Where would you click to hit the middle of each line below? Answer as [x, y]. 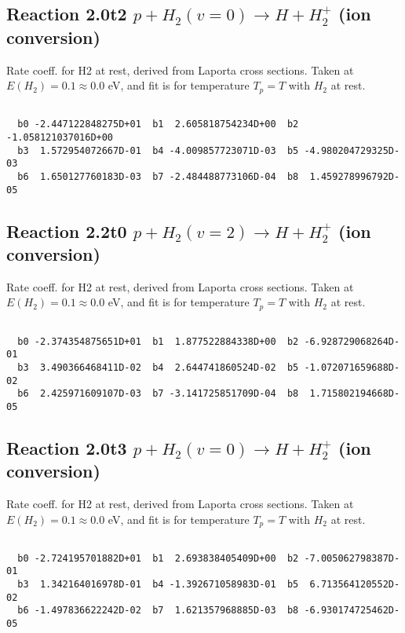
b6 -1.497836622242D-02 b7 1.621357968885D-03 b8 [158, 611]
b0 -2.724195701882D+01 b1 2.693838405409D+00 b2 [158, 558]
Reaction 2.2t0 [67, 231]
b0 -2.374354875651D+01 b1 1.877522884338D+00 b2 [158, 341]
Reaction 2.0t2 [67, 14]
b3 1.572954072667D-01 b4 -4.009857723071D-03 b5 [158, 150]
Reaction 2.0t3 [67, 447]
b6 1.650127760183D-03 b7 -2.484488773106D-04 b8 [158, 176]
